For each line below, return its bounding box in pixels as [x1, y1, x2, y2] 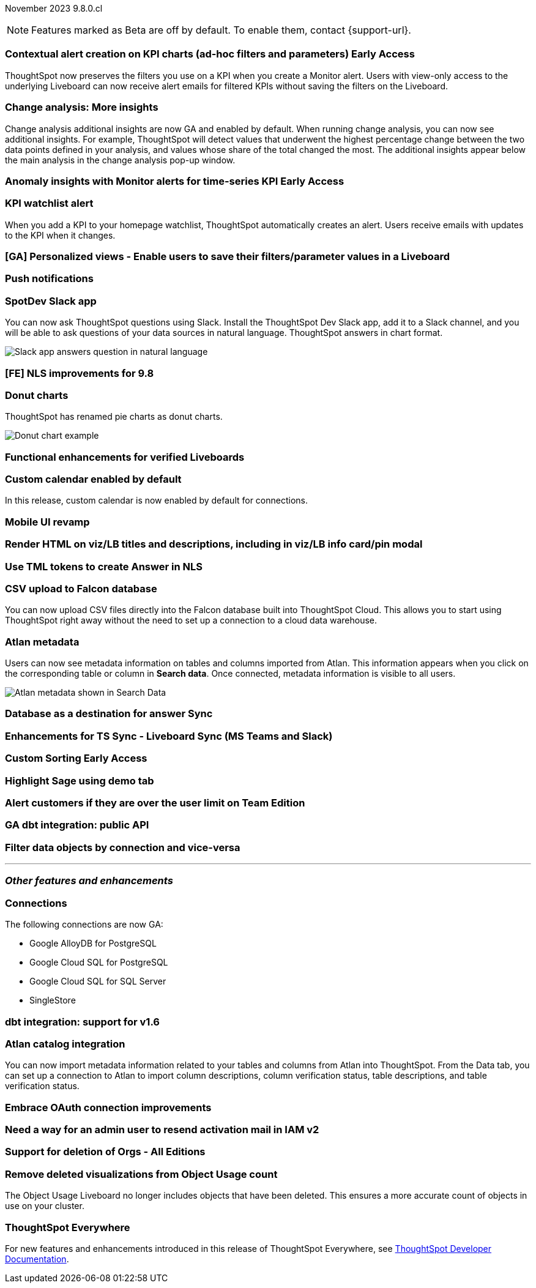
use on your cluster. [5, 1201, 84, 1212]
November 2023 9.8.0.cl [5, 3, 103, 13]
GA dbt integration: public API [5, 819, 149, 832]
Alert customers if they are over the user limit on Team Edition [5, 796, 305, 809]
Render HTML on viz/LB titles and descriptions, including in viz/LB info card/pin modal [5, 538, 423, 551]
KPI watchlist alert [5, 197, 94, 210]
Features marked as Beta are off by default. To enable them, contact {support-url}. [31, 24, 411, 36]
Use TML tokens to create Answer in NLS [5, 560, 203, 573]
